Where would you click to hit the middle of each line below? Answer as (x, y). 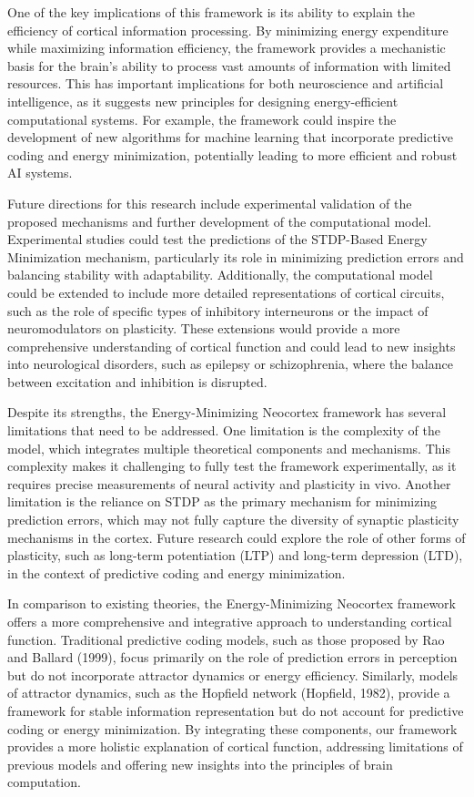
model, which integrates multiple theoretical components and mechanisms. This (229, 448)
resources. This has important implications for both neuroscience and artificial (226, 83)
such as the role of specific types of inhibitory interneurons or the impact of (218, 310)
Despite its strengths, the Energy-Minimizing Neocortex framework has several (227, 412)
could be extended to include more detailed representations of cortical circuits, (226, 292)
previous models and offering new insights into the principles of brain (200, 764)
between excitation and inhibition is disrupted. (137, 381)
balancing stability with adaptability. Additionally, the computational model (220, 275)
